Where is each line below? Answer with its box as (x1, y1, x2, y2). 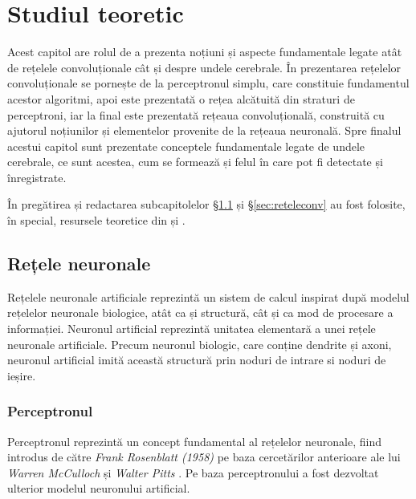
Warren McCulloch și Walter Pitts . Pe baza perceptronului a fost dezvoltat (7, 464, 379, 481)
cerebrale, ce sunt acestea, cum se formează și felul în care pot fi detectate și (7, 153, 383, 170)
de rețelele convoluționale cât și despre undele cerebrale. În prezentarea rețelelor (7, 59, 402, 75)
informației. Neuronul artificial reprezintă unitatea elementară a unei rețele (7, 320, 376, 337)
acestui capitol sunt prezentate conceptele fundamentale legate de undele (7, 137, 365, 154)
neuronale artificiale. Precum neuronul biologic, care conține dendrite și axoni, (7, 335, 392, 352)
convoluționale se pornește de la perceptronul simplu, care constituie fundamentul (7, 75, 410, 91)
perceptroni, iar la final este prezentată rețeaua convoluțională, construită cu (7, 106, 385, 123)
